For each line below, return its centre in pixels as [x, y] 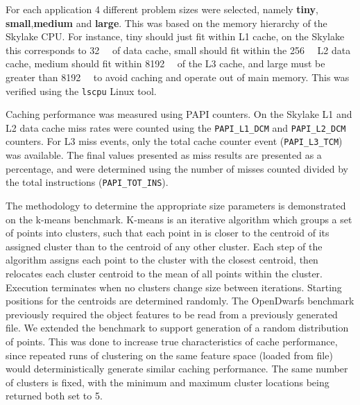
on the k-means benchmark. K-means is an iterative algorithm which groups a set [179, 219]
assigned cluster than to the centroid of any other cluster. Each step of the [164, 246]
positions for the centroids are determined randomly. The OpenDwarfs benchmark [180, 301]
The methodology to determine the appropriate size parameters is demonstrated [176, 205]
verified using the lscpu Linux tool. [81, 91]
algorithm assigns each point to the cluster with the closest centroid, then [162, 260]
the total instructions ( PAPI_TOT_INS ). [87, 182]
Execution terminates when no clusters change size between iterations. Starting [174, 287]
